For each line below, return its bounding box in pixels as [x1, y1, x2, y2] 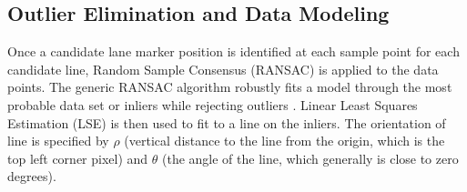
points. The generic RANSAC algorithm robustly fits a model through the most [7, 77, 452, 96]
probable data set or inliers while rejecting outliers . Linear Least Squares [7, 95, 418, 114]
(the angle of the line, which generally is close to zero [162, 148, 459, 167]
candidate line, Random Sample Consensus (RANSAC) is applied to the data [7, 59, 439, 78]
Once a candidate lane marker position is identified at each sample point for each [7, 42, 460, 61]
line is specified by [7, 131, 109, 150]
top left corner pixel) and [7, 148, 148, 167]
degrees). [7, 167, 56, 186]
